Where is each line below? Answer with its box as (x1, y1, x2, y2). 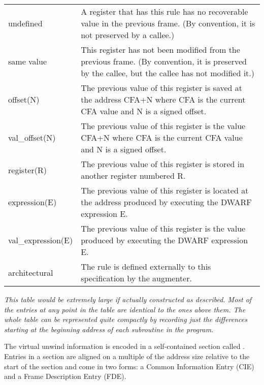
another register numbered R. (81, 170, 186, 181)
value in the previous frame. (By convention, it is (81, 17, 255, 29)
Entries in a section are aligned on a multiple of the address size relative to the (4, 350, 250, 361)
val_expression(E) (8, 234, 73, 246)
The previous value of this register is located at (81, 184, 249, 196)
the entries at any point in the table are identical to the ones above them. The (4, 304, 246, 314)
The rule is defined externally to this (81, 261, 211, 272)
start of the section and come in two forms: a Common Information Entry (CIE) (4, 361, 254, 371)
